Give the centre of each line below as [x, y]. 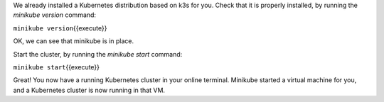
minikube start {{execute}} [56, 67]
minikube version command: [54, 15]
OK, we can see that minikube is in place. [74, 41]
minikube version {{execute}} [60, 28]
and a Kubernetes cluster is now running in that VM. [89, 90]
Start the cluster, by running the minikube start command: [98, 54]
